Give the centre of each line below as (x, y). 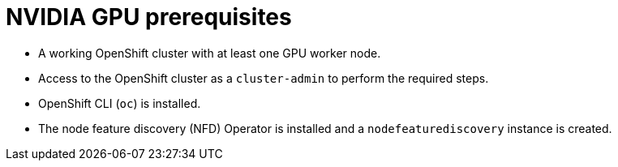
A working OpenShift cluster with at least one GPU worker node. (210, 53)
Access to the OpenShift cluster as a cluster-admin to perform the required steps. (264, 78)
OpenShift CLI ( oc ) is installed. (120, 103)
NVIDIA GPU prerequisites (149, 17)
